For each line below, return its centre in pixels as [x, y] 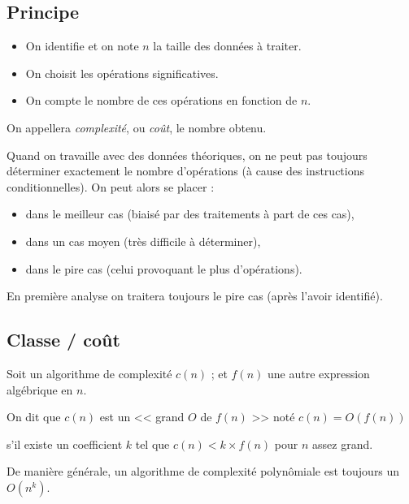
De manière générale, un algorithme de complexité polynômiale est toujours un [203, 471]
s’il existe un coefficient [65, 444]
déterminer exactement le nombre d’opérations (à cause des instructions [185, 171]
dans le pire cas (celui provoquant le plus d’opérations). [164, 268]
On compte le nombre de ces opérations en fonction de [161, 100]
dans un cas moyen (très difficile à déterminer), [143, 241]
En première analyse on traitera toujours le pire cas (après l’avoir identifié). [195, 296]
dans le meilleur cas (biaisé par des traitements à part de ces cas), [190, 214]
